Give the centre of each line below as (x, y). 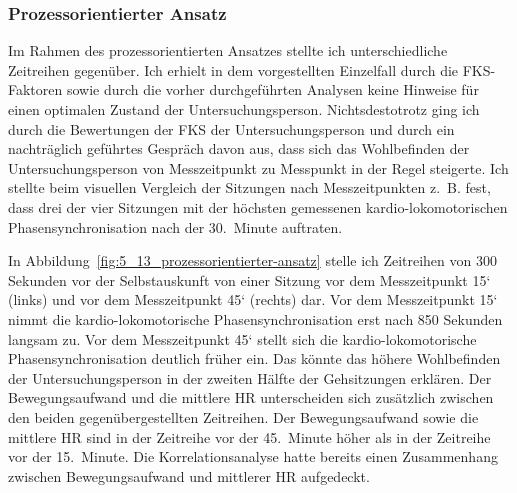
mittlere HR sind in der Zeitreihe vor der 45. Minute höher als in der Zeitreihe (249, 436)
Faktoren (35, 89)
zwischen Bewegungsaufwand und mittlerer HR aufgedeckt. (189, 475)
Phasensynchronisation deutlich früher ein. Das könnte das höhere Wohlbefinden (254, 358)
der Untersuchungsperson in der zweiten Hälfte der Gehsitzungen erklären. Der (250, 377)
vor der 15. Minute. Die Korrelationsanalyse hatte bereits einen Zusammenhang (253, 456)
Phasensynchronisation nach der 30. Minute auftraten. (175, 226)
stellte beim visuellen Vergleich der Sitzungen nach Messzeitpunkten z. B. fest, (249, 187)
